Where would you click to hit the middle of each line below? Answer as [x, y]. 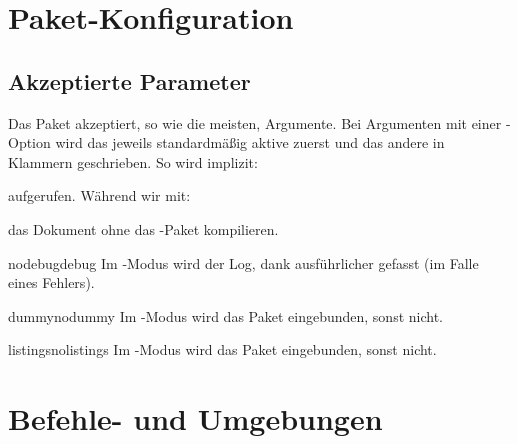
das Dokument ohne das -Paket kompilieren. [143, 228]
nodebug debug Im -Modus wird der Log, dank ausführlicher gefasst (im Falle [243, 262]
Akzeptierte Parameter [129, 80]
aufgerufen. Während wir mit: [99, 195]
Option [29, 142]
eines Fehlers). [51, 282]
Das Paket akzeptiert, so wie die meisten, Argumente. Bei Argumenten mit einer [255, 122]
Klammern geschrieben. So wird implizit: [133, 161]
